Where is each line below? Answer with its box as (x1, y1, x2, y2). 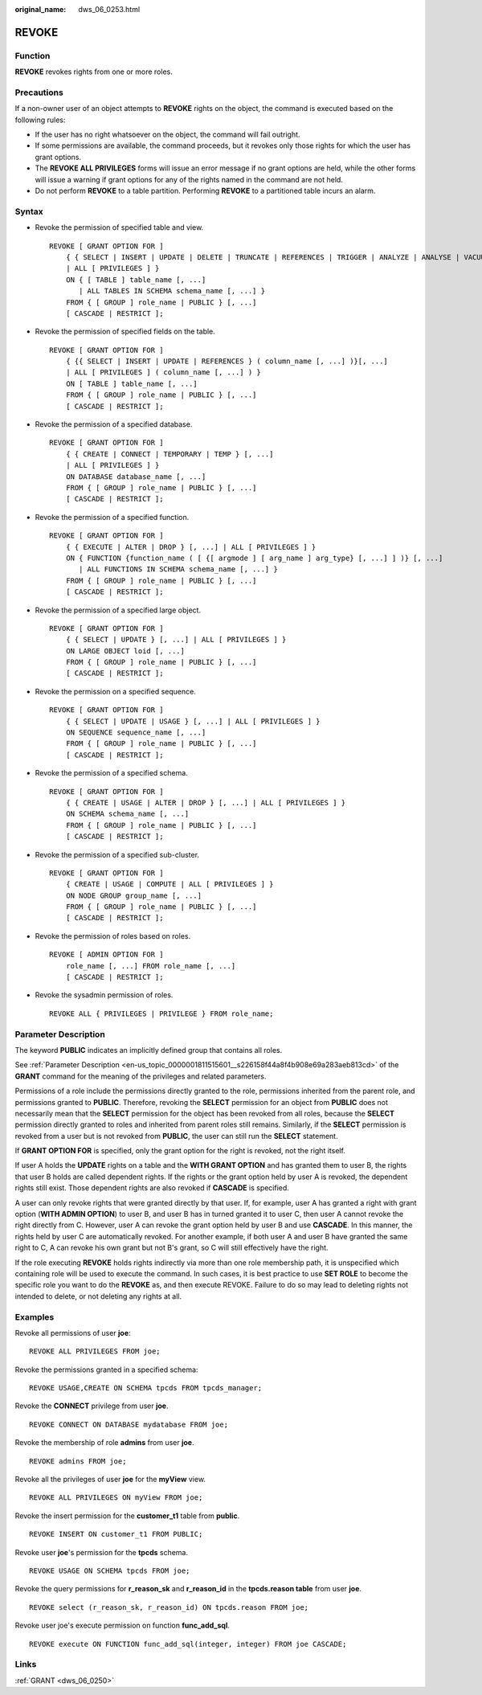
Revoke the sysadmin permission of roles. (35, 990, 174, 1000)
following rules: (14, 115, 66, 125)
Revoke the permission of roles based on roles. (35, 931, 191, 940)
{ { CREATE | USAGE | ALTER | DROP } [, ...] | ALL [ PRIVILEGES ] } (65, 798, 346, 807)
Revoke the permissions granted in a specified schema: (14, 1365, 198, 1374)
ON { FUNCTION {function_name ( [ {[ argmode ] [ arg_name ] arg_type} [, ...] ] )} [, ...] (65, 553, 443, 563)
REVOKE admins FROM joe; (29, 1456, 127, 1466)
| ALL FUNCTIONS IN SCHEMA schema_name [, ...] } (79, 565, 279, 574)
